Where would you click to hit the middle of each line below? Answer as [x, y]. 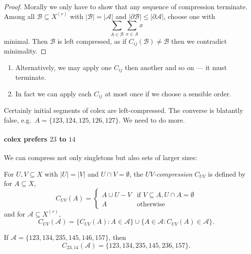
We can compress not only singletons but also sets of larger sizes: [101, 157]
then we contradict [199, 41]
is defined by [227, 173]
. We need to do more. [152, 119]
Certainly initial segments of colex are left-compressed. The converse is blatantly [124, 110]
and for [15, 213]
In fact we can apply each [53, 93]
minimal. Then [26, 41]
